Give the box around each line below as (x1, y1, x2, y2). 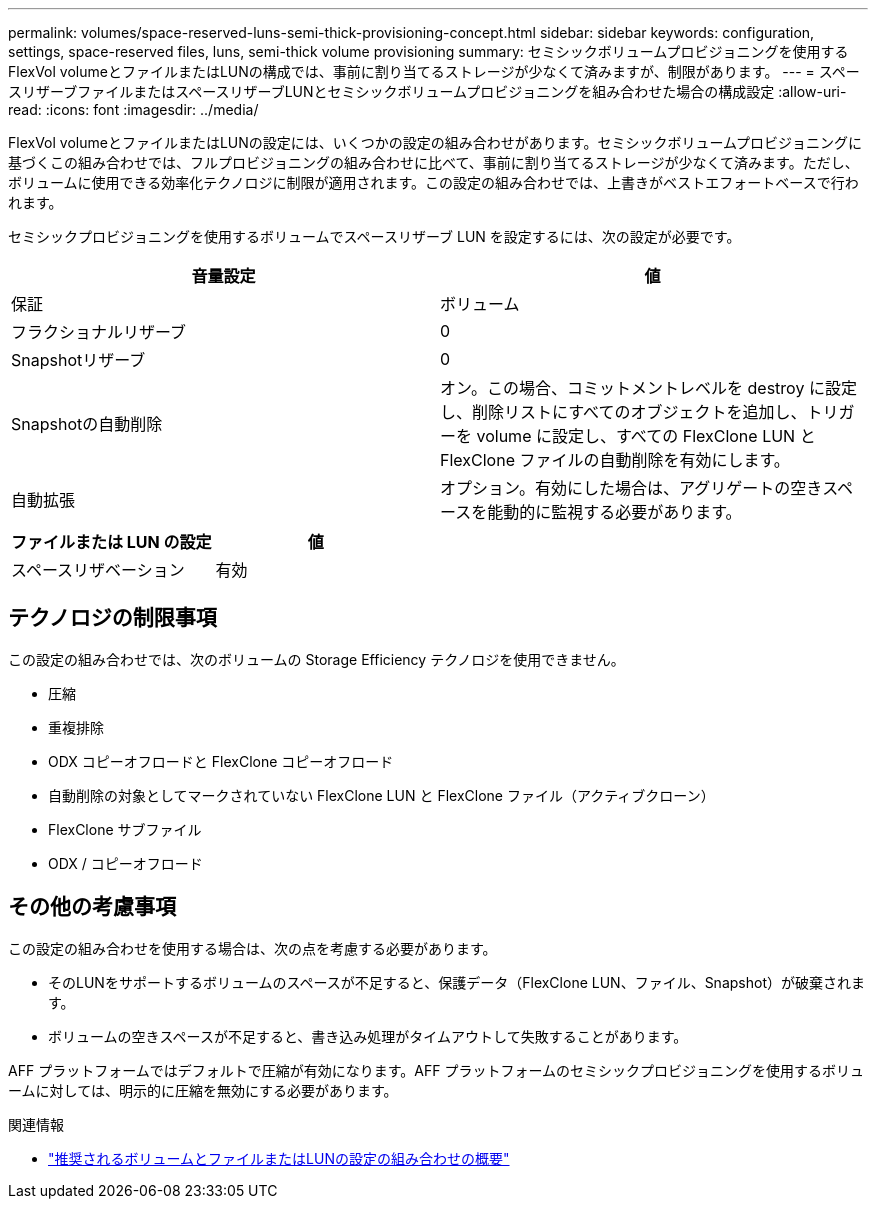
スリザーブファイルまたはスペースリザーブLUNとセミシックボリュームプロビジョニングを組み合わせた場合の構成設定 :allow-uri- (8, 83, 847, 100)
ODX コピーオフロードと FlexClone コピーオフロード (48, 752, 394, 770)
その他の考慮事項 (8, 894, 176, 920)
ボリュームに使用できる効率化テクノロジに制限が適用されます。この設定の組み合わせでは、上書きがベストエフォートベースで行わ (8, 174, 859, 191)
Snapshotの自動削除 (11, 414, 163, 434)
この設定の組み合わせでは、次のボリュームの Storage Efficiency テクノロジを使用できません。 (8, 650, 625, 668)
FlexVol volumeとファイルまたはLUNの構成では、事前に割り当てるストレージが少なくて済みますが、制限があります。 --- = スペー (8, 63, 860, 80)
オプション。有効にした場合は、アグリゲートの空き (440, 478, 823, 498)
